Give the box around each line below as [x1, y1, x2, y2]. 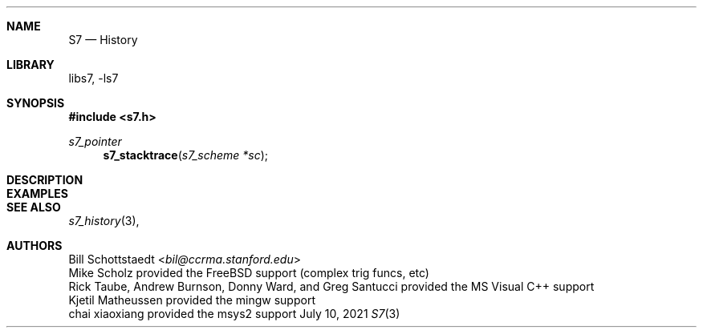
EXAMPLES [6, 187, 68, 200]
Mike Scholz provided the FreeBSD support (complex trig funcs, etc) [68, 266, 429, 280]
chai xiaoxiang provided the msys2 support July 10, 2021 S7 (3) [68, 307, 400, 320]
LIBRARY [6, 58, 55, 71]
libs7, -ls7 [68, 71, 119, 85]
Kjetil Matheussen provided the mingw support [68, 293, 315, 307]
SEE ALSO [6, 200, 61, 214]
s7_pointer [68, 135, 122, 148]
